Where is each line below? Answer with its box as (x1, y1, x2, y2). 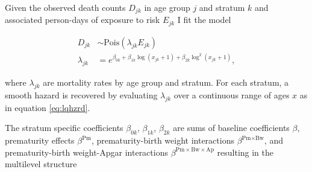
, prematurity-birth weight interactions (91, 134, 234, 147)
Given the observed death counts (5, 1, 126, 13)
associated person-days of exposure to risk (5, 13, 160, 26)
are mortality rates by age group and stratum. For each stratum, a (43, 76, 289, 89)
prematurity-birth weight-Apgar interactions (5, 145, 168, 158)
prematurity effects (5, 134, 75, 147)
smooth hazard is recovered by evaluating (5, 89, 158, 101)
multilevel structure (5, 158, 77, 170)
